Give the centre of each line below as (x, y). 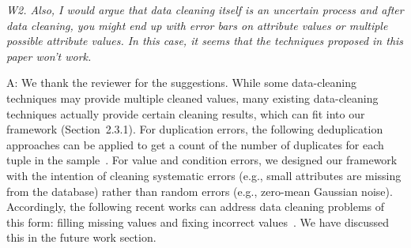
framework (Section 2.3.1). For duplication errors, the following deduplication (195, 129)
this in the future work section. (81, 237)
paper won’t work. (49, 56)
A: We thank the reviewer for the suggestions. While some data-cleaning (181, 83)
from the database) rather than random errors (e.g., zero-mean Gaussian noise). (200, 191)
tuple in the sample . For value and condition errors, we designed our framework (202, 160)
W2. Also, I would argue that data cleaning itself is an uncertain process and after (205, 9)
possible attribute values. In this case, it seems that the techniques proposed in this (205, 41)
